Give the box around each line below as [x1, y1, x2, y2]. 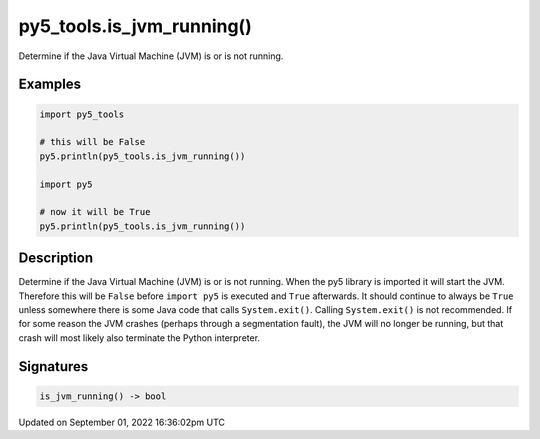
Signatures [18, 358, 89, 375]
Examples [18, 76, 82, 93]
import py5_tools [39, 108, 125, 120]
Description [18, 250, 94, 267]
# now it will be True [39, 206, 151, 218]
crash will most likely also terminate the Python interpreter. [18, 331, 260, 344]
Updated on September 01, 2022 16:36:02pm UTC [18, 416, 225, 428]
